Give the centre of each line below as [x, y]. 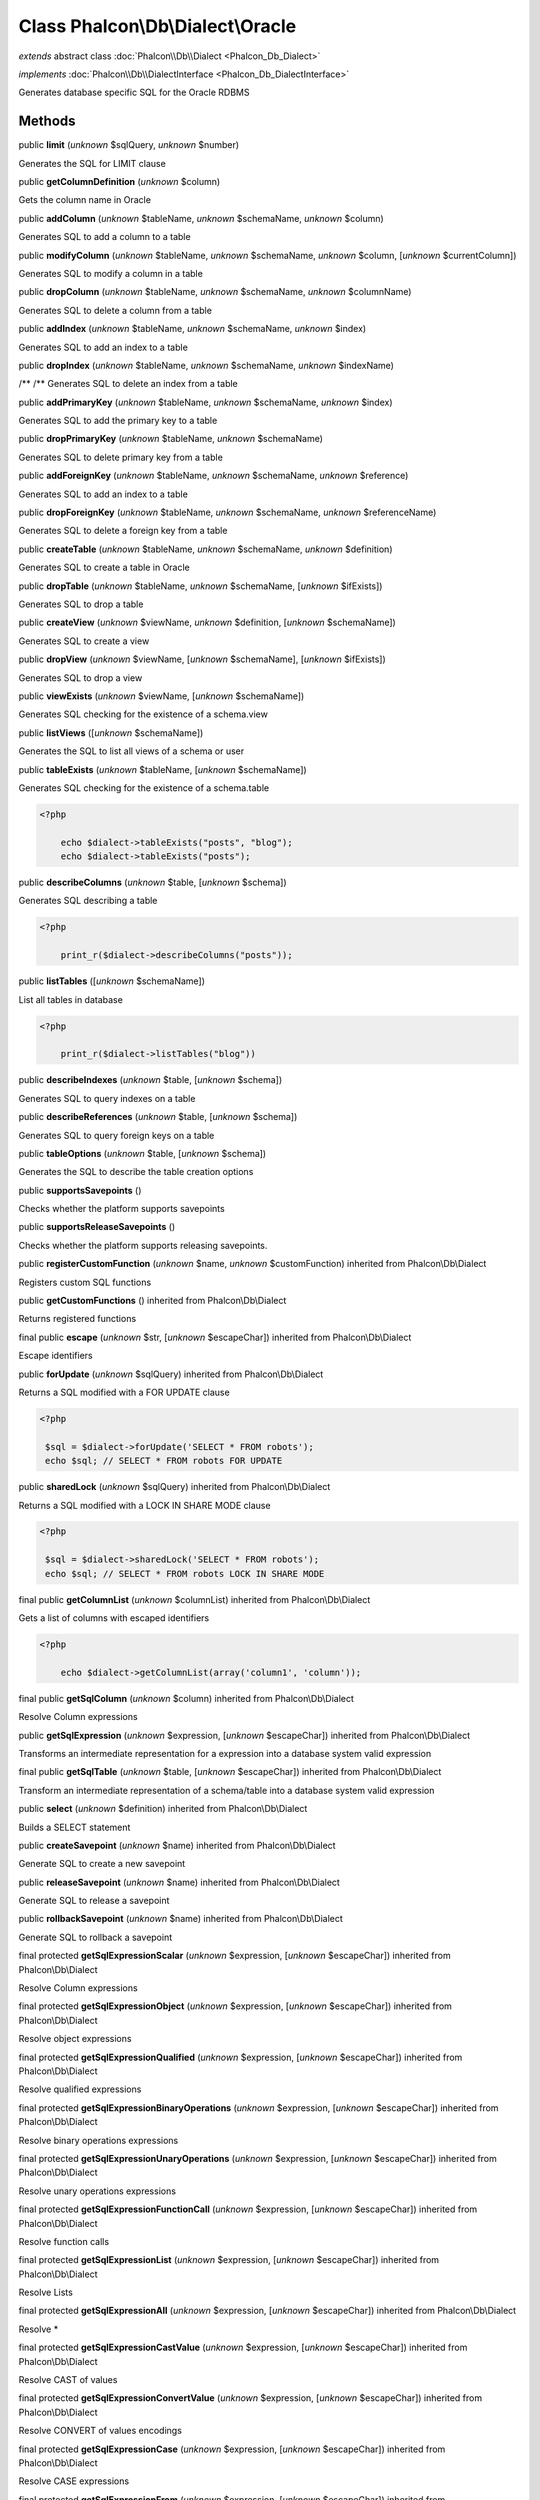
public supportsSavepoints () [80, 1190]
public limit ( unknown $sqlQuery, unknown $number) [129, 145]
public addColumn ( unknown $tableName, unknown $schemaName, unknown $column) [201, 218]
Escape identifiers [56, 1356]
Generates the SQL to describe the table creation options [136, 1172]
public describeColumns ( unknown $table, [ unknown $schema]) [152, 882]
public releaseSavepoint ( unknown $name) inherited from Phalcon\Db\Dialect [179, 1882]
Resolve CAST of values [68, 2380]
